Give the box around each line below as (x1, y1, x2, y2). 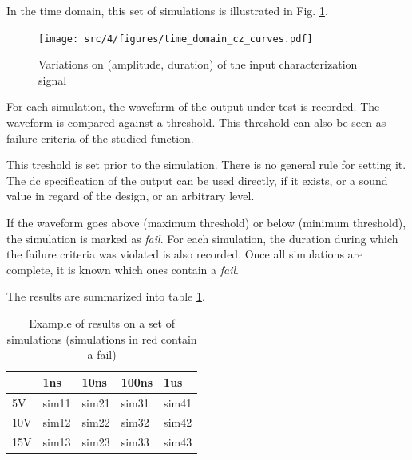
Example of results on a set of (29, 314, 176, 331)
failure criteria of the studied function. (6, 129, 194, 146)
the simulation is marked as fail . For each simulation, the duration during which (6, 230, 398, 246)
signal (38, 71, 67, 88)
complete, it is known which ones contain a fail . (6, 261, 239, 277)
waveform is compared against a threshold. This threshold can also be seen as (6, 114, 386, 131)
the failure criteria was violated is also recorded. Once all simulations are (6, 246, 363, 262)
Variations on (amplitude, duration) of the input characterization (38, 56, 358, 73)
